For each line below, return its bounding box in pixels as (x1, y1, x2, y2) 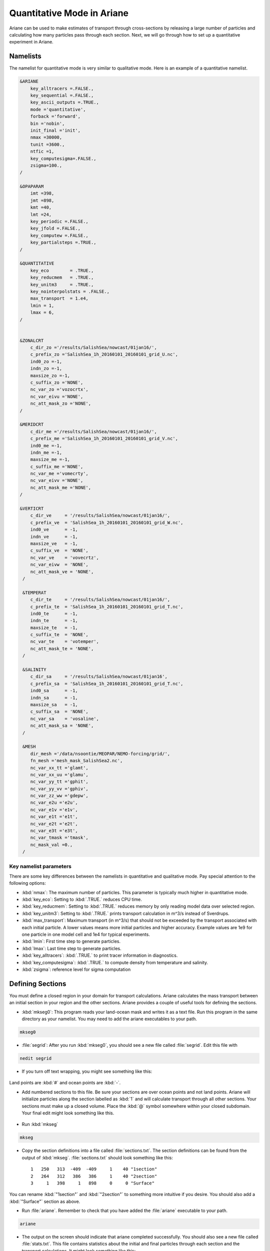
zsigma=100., (30, 163, 62, 168)
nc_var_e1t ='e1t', (30, 814, 78, 820)
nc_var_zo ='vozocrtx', (30, 387, 88, 392)
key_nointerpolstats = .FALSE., (30, 288, 110, 294)
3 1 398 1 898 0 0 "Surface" (30, 1180, 155, 1186)
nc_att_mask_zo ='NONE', (30, 401, 91, 406)
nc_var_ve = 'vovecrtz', (30, 554, 99, 560)
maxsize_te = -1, (30, 624, 78, 631)
